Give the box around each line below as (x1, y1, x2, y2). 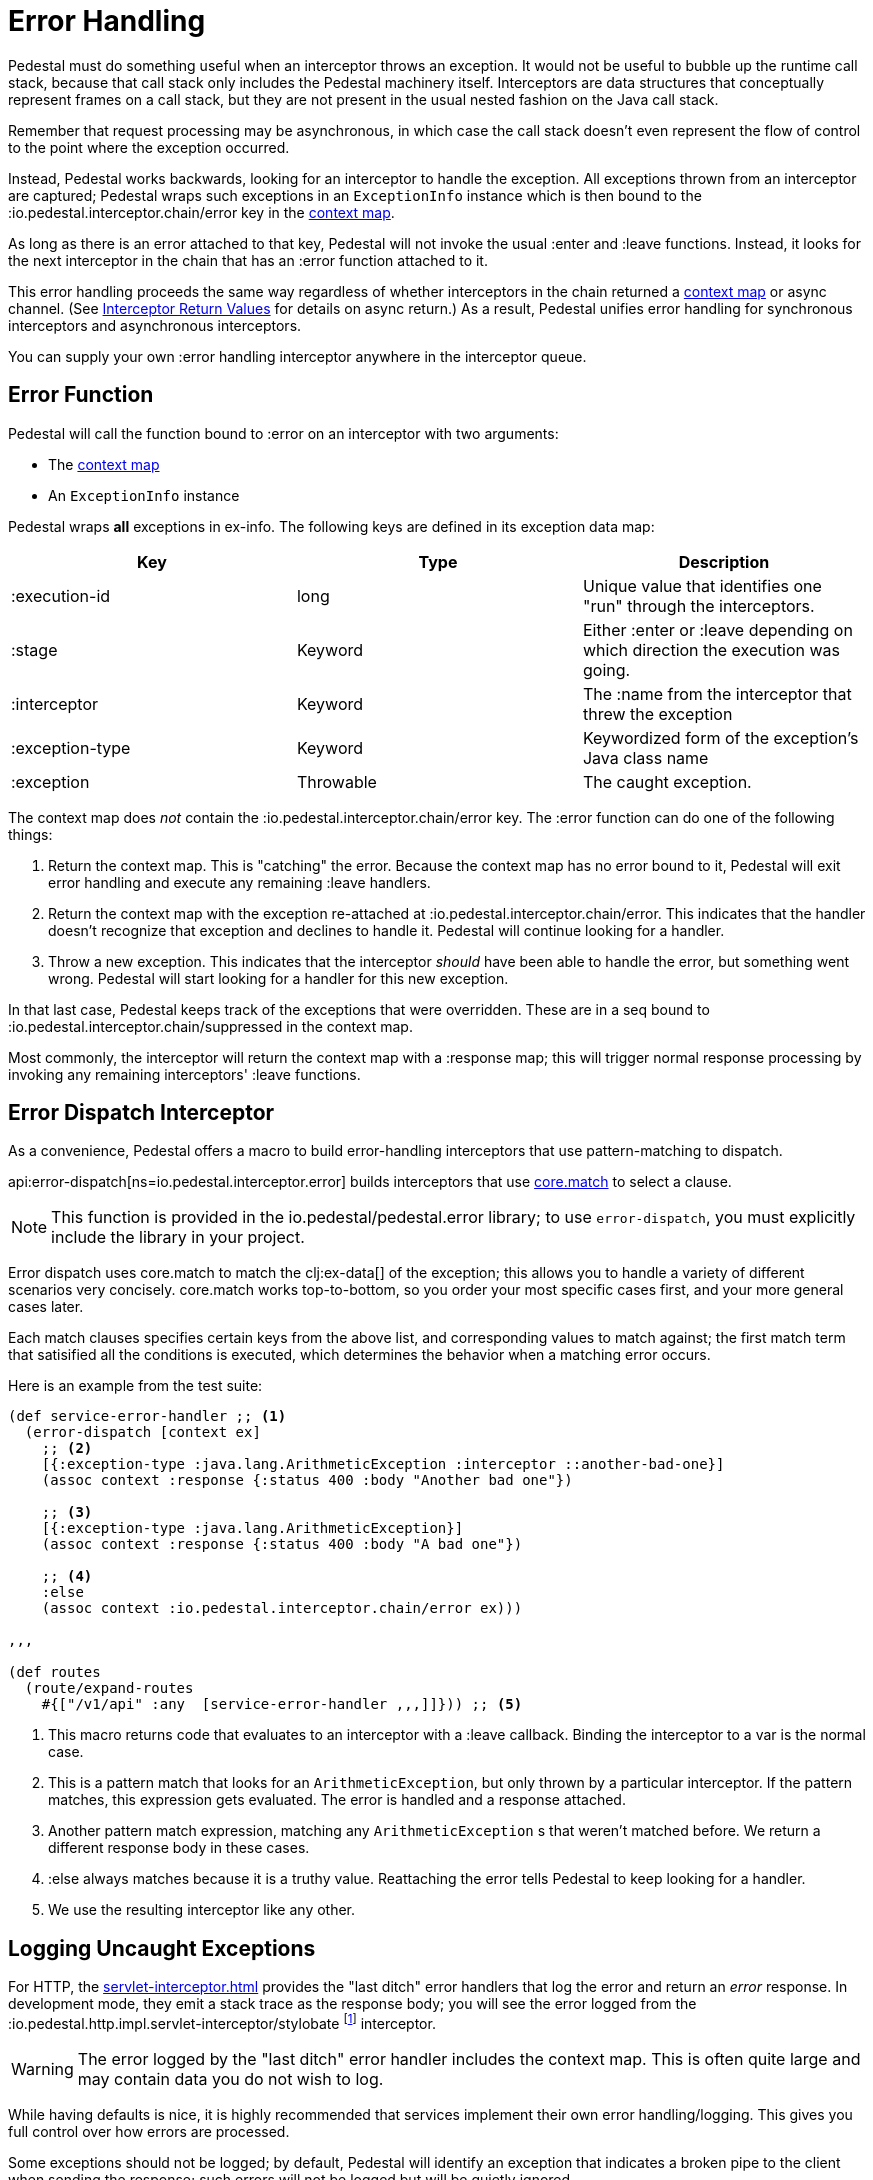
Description (678, 551, 770, 572)
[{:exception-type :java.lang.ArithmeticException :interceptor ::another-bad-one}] (41, 1456, 725, 1473)
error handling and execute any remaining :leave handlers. (48, 873, 431, 891)
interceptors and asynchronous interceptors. (8, 316, 302, 334)
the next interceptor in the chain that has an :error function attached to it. (8, 251, 488, 269)
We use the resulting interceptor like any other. (48, 1901, 356, 1919)
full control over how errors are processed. (8, 2122, 290, 2140)
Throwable (296, 771, 377, 792)
